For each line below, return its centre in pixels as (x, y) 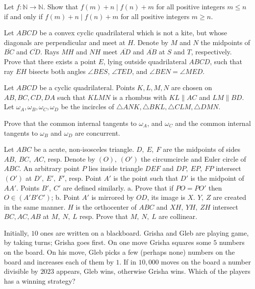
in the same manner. (35, 206)
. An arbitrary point (50, 168)
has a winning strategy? (40, 280)
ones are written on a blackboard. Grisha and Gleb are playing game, (145, 232)
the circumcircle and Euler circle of (193, 158)
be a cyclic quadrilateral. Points (87, 87)
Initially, (16, 232)
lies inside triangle (116, 168)
